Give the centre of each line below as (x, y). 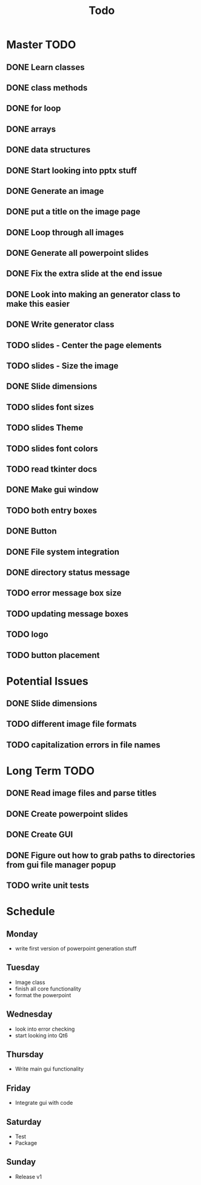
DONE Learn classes (45, 67)
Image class (30, 982)
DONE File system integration (63, 551)
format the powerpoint (43, 995)
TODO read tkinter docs (52, 469)
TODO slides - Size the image (62, 366)
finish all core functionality (48, 989)
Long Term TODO (51, 771)
